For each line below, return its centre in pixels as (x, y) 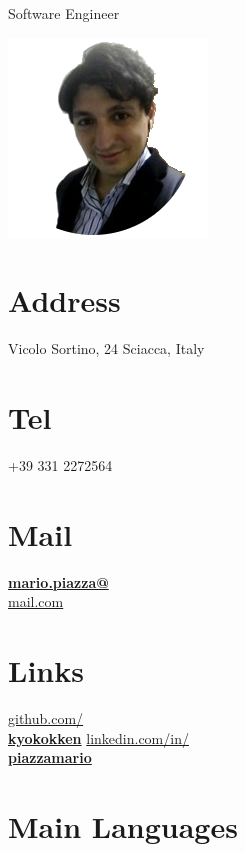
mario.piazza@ (58, 581)
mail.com (36, 601)
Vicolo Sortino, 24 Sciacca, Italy (106, 348)
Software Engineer (64, 13)
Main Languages (123, 826)
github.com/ (46, 718)
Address (64, 300)
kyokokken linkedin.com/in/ (98, 737)
